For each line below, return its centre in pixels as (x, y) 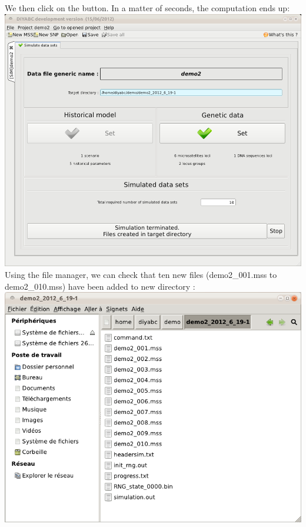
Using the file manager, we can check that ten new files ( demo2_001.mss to (141, 275)
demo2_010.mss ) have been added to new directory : (100, 286)
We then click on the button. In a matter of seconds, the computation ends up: (147, 8)
